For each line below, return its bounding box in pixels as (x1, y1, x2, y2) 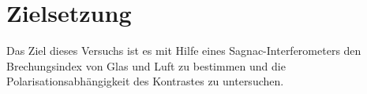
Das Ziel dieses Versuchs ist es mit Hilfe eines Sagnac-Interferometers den (6, 42, 361, 59)
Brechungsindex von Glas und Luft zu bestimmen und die (6, 57, 286, 74)
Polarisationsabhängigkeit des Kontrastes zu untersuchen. (6, 73, 284, 89)
